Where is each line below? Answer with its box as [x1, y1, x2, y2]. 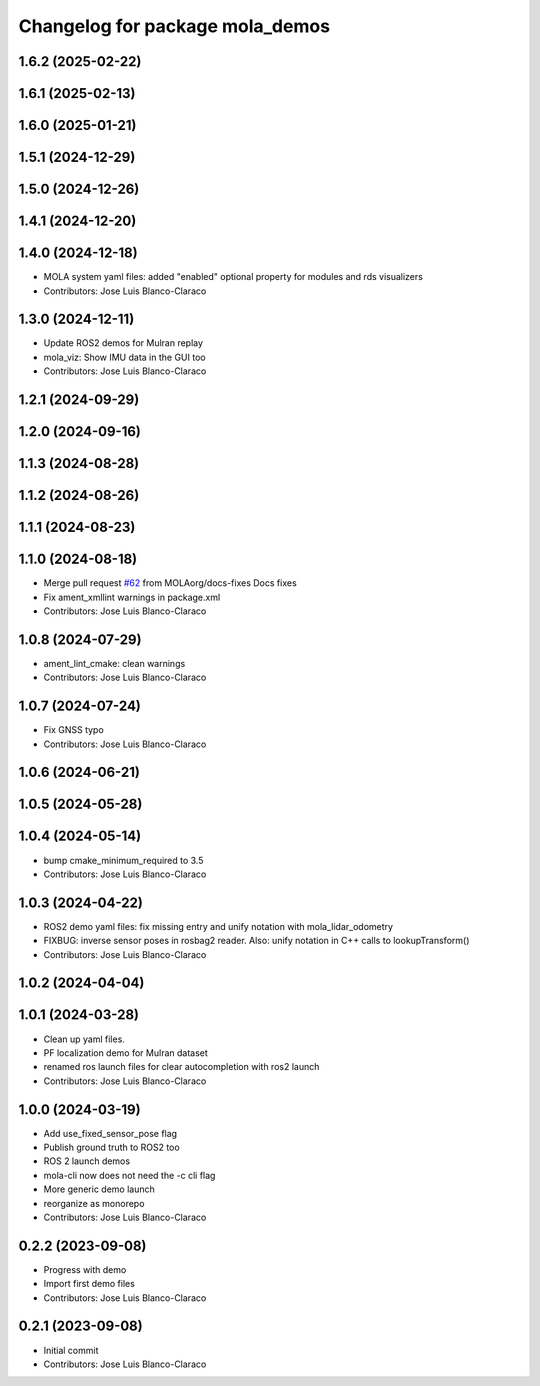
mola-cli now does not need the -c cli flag [43, 1169, 216, 1181]
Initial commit [43, 1344, 99, 1356]
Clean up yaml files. [43, 1033, 125, 1045]
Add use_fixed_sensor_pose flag [43, 1127, 178, 1139]
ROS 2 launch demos [43, 1155, 130, 1167]
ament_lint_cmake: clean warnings [43, 657, 186, 669]
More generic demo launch [43, 1183, 155, 1195]
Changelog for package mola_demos [18, 15, 330, 37]
